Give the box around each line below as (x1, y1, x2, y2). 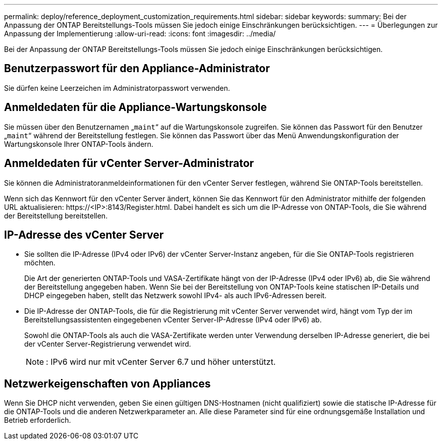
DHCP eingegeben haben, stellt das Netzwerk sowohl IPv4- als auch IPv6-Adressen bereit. (24, 291, 327, 300)
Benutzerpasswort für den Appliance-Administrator (4, 62, 270, 75)
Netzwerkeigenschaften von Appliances (4, 377, 211, 390)
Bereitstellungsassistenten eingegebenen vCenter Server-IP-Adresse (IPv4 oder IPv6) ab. (24, 315, 322, 324)
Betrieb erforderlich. (4, 416, 71, 425)
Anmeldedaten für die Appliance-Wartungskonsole (4, 101, 267, 114)
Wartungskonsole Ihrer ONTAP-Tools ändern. (4, 139, 153, 148)
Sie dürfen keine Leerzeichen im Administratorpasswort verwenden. (4, 83, 230, 92)
